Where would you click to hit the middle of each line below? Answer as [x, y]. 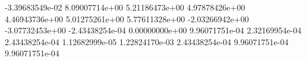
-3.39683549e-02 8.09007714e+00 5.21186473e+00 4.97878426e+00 [125, 7]
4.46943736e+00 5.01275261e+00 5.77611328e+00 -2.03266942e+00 [127, 18]
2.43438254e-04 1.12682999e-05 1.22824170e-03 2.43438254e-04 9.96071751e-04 [147, 41]
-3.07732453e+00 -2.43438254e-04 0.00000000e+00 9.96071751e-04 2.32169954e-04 [153, 30]
